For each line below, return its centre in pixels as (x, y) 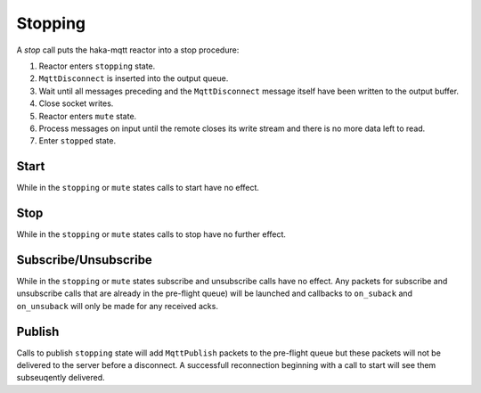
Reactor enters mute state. (88, 116)
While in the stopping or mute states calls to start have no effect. (138, 188)
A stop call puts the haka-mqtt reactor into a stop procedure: (128, 50)
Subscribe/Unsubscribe (85, 260)
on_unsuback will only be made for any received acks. (117, 306)
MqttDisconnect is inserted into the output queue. (134, 78)
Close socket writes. (76, 103)
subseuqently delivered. (61, 378)
